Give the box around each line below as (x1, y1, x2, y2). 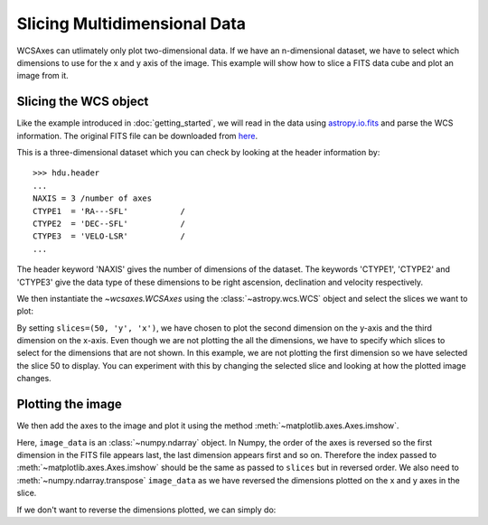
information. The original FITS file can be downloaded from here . (16, 130, 258, 141)
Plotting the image (16, 397, 122, 412)
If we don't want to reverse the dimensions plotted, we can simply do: (16, 504, 277, 515)
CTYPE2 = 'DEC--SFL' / (33, 218, 185, 229)
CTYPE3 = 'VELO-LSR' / (33, 231, 185, 241)
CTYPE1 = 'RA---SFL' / (33, 206, 185, 216)
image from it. (16, 70, 70, 81)
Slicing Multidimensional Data (16, 14, 247, 33)
